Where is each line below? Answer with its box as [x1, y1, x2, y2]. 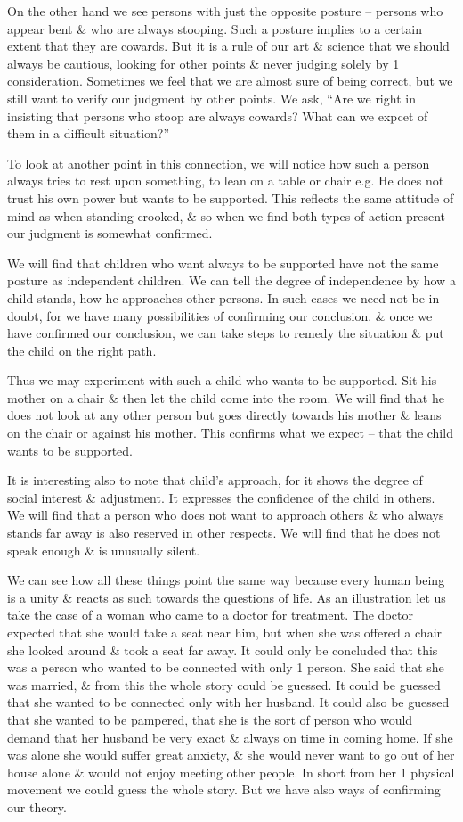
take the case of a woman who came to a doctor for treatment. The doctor [7, 605, 413, 624]
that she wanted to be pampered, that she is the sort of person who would [7, 710, 413, 728]
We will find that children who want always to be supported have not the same [7, 253, 439, 272]
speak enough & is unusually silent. [7, 540, 200, 559]
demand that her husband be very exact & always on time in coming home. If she [7, 727, 453, 746]
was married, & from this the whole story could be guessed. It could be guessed [7, 675, 441, 694]
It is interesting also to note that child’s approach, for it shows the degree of [7, 471, 423, 489]
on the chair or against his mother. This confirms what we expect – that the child [7, 423, 453, 442]
